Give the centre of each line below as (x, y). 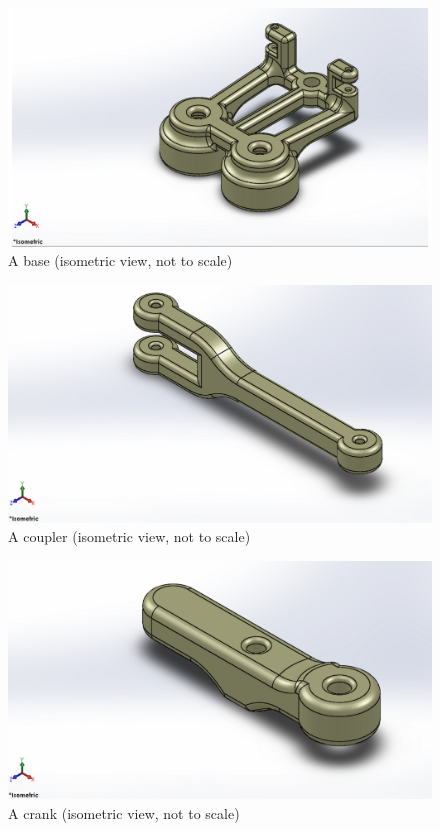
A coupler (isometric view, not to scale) (129, 536)
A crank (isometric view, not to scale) (124, 813)
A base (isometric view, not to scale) (120, 260)
